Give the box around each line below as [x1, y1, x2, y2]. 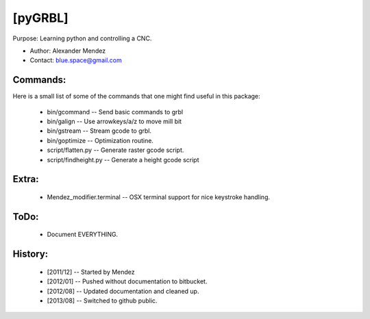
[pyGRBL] [12, 10, 69, 25]
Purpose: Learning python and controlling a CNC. [12, 34, 152, 42]
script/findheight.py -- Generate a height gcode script [47, 155, 199, 164]
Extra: [12, 173, 39, 185]
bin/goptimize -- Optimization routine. [47, 136, 154, 144]
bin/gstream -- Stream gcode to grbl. [47, 127, 152, 135]
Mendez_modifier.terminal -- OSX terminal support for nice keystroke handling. [47, 192, 271, 201]
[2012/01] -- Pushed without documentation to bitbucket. [47, 277, 208, 285]
